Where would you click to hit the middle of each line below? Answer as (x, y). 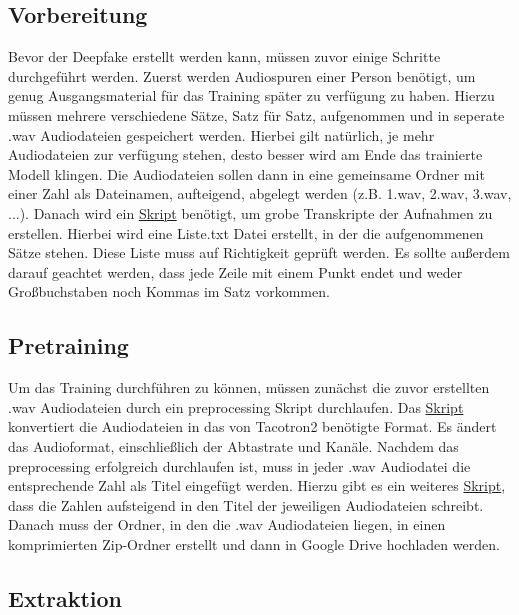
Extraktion (65, 597)
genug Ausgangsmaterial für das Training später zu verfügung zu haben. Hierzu (251, 95)
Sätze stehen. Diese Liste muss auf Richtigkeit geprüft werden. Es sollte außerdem (259, 252)
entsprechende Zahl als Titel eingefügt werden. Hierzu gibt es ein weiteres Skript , (257, 485)
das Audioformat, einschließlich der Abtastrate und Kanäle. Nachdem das (233, 445)
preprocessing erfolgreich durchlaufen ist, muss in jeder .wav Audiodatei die (239, 465)
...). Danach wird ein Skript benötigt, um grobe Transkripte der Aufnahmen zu (250, 212)
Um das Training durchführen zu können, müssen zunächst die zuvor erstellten (249, 387)
